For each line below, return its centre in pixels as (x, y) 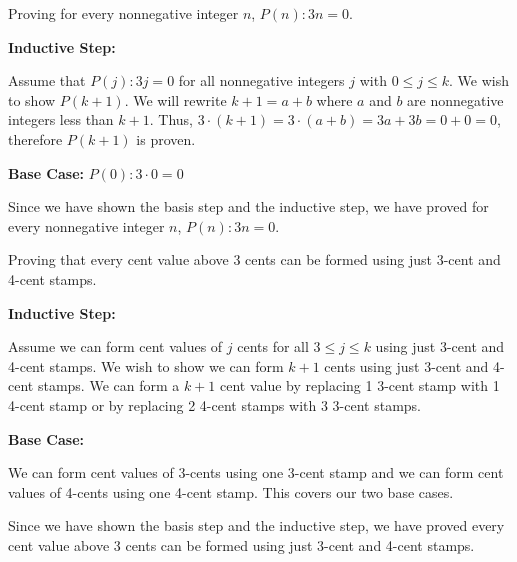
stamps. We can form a (108, 385)
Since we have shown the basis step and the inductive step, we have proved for (248, 206)
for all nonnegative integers (261, 80)
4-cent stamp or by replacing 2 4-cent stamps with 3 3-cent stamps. (214, 404)
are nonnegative (455, 99)
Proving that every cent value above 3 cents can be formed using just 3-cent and (254, 259)
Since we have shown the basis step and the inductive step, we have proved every (256, 525)
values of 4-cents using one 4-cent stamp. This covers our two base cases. (231, 491)
